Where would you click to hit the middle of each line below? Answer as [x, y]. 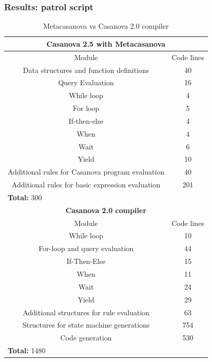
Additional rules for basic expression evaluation [86, 185]
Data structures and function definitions [86, 70]
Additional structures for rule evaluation [86, 312]
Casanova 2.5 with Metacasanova [106, 43]
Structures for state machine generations [86, 325]
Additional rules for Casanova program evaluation [86, 172]
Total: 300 [25, 197]
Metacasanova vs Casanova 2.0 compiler [106, 26]
